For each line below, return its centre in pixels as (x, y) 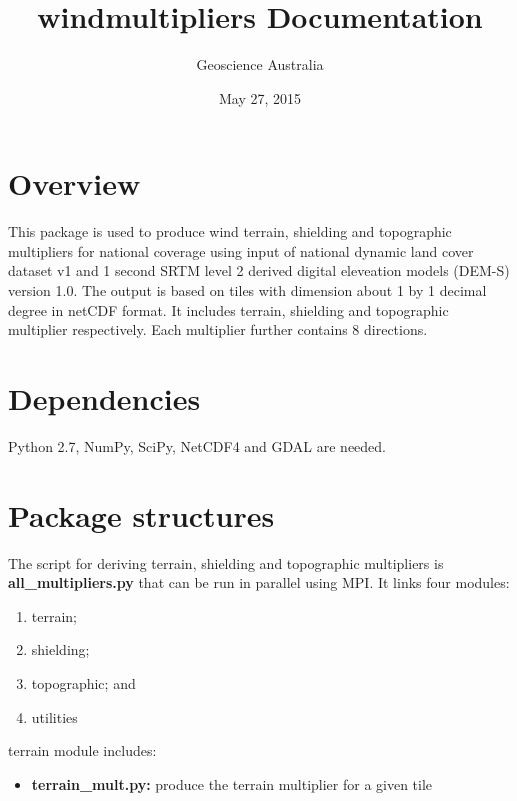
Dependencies (104, 398)
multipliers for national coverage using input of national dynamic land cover (241, 250)
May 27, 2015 (260, 97)
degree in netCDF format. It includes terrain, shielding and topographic (228, 309)
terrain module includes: (82, 750)
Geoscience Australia (260, 64)
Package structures (141, 514)
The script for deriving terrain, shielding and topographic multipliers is (226, 562)
